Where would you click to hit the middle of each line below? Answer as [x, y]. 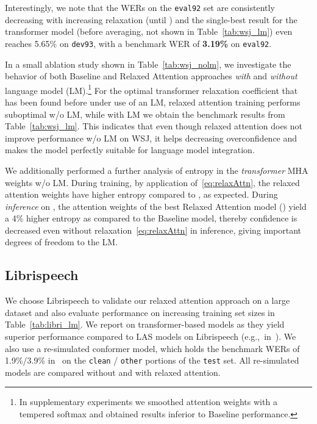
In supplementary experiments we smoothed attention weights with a [148, 402]
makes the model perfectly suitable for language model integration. [130, 150]
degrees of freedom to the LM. [62, 242]
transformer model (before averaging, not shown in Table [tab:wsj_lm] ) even [149, 31]
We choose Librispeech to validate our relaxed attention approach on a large [148, 300]
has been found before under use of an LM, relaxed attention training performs [153, 102]
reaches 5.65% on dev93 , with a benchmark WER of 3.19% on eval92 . [138, 43]
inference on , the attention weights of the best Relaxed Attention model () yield [156, 206]
